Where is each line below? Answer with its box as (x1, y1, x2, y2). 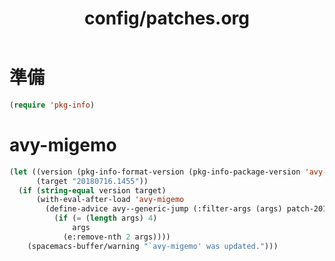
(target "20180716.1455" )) (35, 176, 149, 186)
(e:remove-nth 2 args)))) (62, 232, 171, 242)
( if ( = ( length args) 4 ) (53, 213, 158, 224)
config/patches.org (84, 7, 250, 30)
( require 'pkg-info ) (9, 100, 96, 110)
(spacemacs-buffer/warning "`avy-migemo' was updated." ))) (27, 241, 279, 251)
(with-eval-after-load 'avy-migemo (35, 195, 185, 205)
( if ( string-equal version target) (18, 185, 167, 196)
